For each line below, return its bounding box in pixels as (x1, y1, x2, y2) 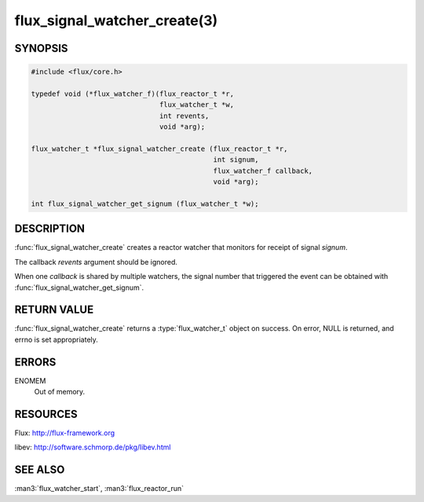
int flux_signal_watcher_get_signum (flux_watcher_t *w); (31, 199, 259, 208)
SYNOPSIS (14, 42, 68, 55)
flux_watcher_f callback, (213, 166, 313, 175)
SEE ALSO (14, 464, 65, 477)
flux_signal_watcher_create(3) (14, 12, 218, 29)
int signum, (213, 156, 259, 164)
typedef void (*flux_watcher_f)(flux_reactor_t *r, (31, 89, 235, 98)
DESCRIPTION (14, 222, 86, 236)
